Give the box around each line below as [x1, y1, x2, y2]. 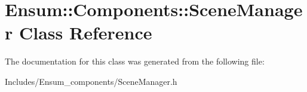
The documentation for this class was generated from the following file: [5, 55, 265, 68]
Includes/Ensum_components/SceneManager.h [5, 75, 177, 87]
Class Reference [19, 20, 152, 45]
